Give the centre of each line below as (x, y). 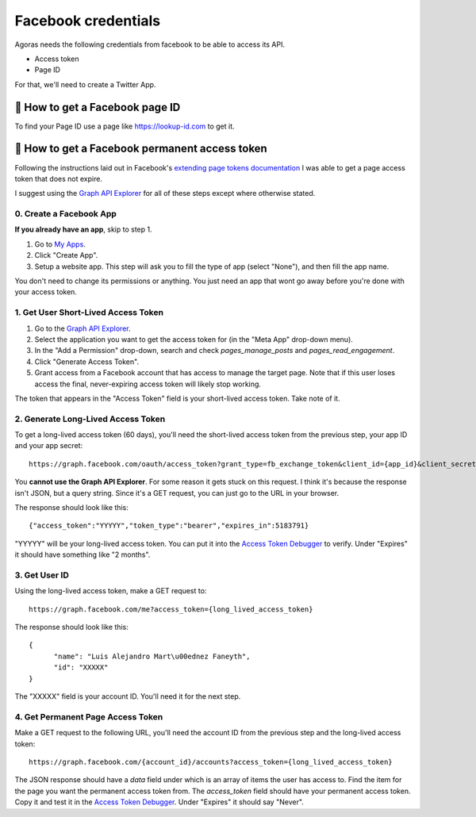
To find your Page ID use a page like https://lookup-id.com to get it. (125, 126)
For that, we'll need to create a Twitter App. (85, 84)
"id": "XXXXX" (81, 667)
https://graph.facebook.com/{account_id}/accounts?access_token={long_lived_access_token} (211, 762)
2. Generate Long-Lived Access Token (90, 419)
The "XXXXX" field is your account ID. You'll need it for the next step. (128, 696)
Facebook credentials (88, 21)
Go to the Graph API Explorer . (83, 328)
